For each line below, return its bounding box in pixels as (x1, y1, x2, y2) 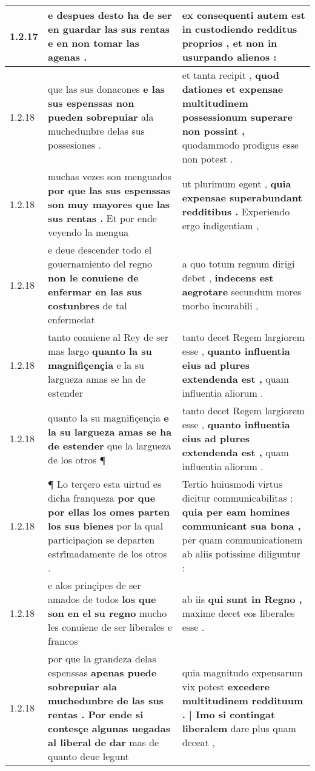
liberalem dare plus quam (182, 721, 296, 735)
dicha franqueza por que (48, 491, 156, 505)
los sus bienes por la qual (48, 519, 164, 533)
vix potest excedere (182, 679, 270, 693)
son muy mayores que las (48, 197, 170, 211)
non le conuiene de (48, 271, 139, 284)
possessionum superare (182, 110, 293, 124)
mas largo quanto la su (48, 344, 152, 358)
